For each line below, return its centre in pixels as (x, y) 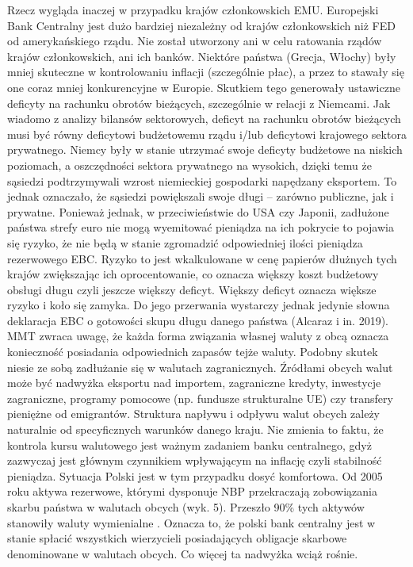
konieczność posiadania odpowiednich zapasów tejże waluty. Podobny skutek (193, 352)
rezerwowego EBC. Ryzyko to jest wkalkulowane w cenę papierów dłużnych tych (202, 258)
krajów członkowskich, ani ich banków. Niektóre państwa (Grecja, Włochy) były (202, 56)
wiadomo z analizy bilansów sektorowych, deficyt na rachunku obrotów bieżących (204, 119)
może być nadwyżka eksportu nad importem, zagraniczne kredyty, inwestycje (194, 383)
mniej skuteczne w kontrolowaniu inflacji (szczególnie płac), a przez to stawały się (206, 72)
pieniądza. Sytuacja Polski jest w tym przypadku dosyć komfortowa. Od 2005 (195, 475)
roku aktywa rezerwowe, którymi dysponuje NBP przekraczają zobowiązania (192, 491)
